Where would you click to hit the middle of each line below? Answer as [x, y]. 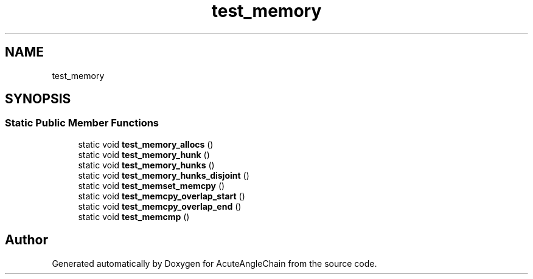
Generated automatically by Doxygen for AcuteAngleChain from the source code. [214, 263]
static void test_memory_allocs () [146, 144]
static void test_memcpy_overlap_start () [162, 196]
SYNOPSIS [38, 99]
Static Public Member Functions [82, 123]
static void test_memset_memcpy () [152, 185]
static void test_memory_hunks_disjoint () [164, 175]
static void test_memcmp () [134, 216]
